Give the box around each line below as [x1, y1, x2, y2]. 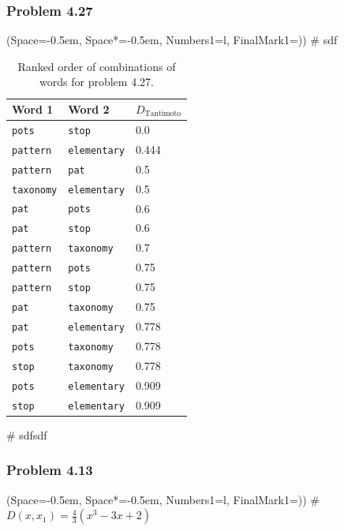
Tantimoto [144, 110, 181, 118]
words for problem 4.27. [39, 73, 154, 90]
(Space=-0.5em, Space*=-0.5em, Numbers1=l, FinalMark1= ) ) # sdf [6, 32, 338, 48]
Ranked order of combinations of [17, 58, 176, 74]
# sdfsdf [6, 426, 47, 443]
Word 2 [68, 101, 110, 117]
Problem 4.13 [6, 460, 93, 480]
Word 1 [12, 101, 54, 117]
